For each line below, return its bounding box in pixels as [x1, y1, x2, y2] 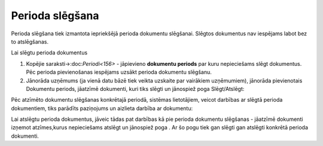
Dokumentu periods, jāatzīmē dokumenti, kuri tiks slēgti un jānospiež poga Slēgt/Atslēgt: [26, 85, 245, 92]
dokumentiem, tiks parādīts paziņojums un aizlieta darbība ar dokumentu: [11, 105, 193, 112]
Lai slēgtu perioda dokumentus [11, 49, 88, 56]
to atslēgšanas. [11, 38, 49, 45]
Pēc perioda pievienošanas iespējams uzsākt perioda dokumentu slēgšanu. [26, 69, 212, 76]
